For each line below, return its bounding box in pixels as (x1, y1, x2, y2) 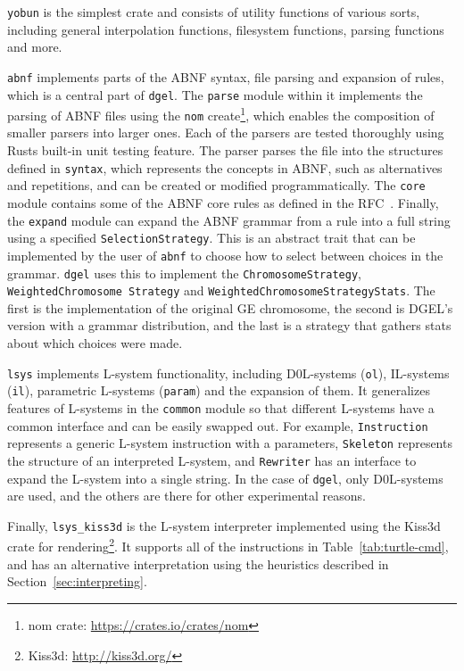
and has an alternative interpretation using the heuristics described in (7, 554, 389, 573)
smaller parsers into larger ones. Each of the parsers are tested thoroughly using (7, 123, 444, 142)
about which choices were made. (7, 334, 183, 352)
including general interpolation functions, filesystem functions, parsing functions (7, 20, 444, 38)
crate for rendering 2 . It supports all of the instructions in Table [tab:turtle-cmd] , (7, 534, 449, 556)
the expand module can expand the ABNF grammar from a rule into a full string (7, 211, 451, 229)
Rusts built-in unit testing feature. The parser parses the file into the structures (7, 141, 443, 160)
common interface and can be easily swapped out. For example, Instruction (7, 416, 428, 435)
